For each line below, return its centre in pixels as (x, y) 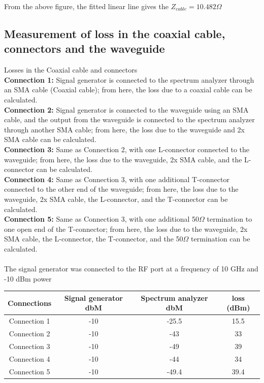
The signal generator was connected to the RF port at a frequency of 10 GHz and (131, 269)
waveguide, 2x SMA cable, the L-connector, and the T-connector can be (116, 199)
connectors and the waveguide (85, 48)
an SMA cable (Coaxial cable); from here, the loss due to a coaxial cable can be (128, 90)
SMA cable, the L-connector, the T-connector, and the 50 (94, 239)
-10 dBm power (28, 278)
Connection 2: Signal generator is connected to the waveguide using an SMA (126, 109)
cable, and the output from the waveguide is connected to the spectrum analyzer (129, 119)
